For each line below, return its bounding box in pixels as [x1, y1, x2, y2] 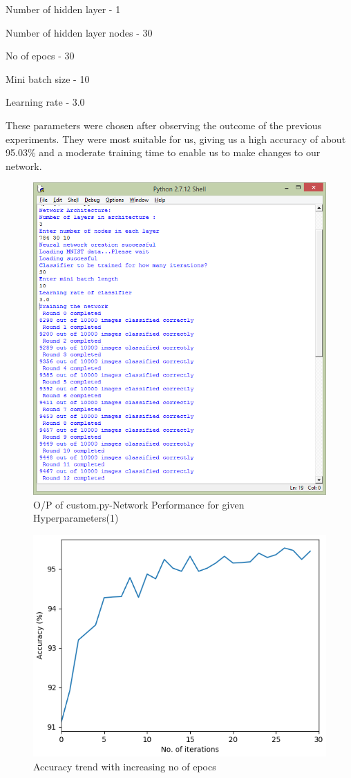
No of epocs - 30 [6, 48, 75, 63]
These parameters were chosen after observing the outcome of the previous [6, 117, 322, 132]
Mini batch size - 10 [6, 71, 90, 86]
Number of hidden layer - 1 [6, 2, 121, 16]
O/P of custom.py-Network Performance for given [33, 497, 245, 511]
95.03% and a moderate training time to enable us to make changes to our [6, 145, 321, 160]
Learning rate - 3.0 [6, 95, 85, 109]
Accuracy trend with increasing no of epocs [33, 759, 216, 773]
